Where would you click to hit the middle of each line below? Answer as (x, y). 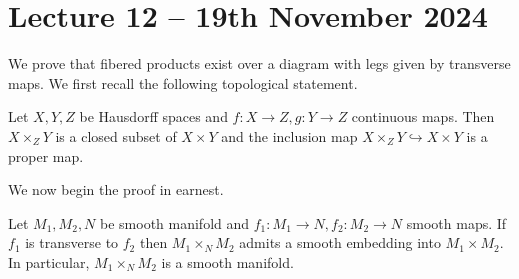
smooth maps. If (456, 222)
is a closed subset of (116, 135)
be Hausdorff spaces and (153, 116)
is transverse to (72, 242)
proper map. (46, 155)
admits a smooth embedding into (340, 242)
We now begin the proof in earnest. (116, 189)
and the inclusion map (289, 135)
